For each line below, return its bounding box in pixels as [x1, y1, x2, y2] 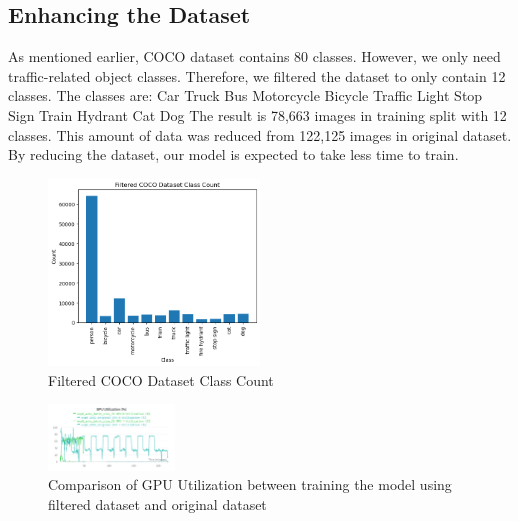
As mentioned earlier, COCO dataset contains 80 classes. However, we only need [8, 46, 501, 67]
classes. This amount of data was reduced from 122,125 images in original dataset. [8, 124, 512, 145]
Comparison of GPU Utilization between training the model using [48, 474, 452, 495]
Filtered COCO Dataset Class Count [48, 369, 274, 390]
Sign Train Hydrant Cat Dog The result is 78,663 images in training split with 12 [8, 104, 507, 125]
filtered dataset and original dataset [48, 493, 267, 514]
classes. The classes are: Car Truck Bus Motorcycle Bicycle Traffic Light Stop [8, 85, 483, 106]
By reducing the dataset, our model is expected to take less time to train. [8, 144, 459, 165]
